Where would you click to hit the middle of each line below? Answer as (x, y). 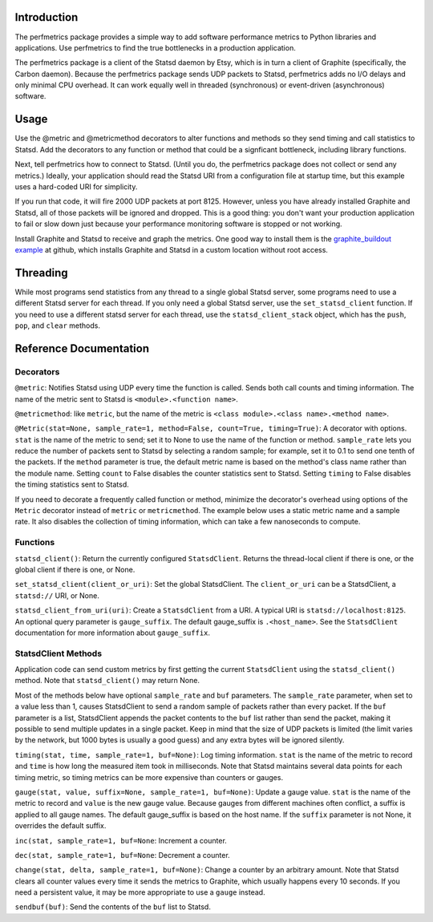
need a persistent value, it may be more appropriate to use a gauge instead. (140, 892)
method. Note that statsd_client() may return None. (107, 681)
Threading (41, 273)
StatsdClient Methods (59, 653)
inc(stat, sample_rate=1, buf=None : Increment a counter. (121, 840)
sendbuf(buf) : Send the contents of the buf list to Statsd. (113, 907)
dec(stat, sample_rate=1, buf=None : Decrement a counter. (122, 855)
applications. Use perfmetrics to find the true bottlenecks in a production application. (155, 47)
